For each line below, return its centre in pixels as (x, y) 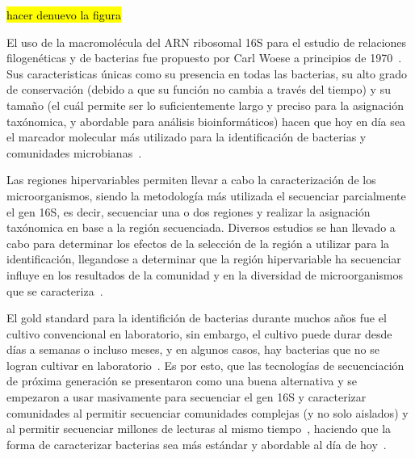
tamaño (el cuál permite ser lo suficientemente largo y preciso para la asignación (205, 105)
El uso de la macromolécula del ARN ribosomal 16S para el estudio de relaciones (207, 42)
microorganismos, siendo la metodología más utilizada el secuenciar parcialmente (206, 195)
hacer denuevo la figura (64, 15)
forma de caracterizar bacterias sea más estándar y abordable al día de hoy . (197, 444)
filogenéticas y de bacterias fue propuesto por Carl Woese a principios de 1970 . (204, 58)
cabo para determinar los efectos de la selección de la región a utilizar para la (198, 243)
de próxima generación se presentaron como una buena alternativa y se (182, 381)
